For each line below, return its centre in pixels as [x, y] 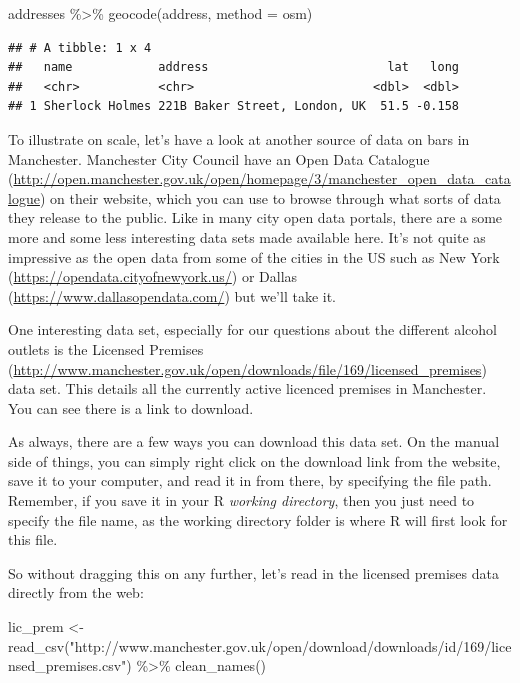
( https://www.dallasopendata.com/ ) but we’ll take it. [172, 295]
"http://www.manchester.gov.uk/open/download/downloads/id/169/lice [290, 645]
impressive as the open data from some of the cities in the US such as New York [254, 256]
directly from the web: [76, 592]
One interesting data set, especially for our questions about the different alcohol [252, 329]
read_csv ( [39, 645]
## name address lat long [234, 67]
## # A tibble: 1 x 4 [80, 47]
